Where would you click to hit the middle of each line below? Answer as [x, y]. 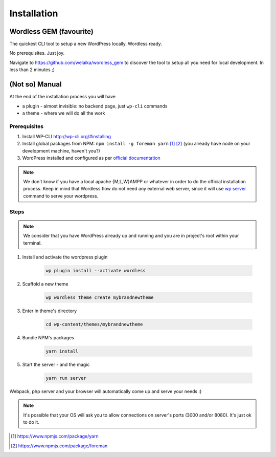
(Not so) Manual [36, 84]
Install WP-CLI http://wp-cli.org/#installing [66, 137]
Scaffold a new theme [45, 284]
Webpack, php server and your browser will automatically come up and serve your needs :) [106, 391]
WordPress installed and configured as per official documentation [91, 158]
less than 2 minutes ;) [32, 70]
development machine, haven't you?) [61, 150]
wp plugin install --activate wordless [96, 270]
